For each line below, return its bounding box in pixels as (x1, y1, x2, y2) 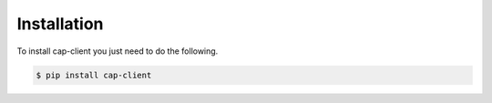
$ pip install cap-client (36, 69, 152, 80)
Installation (16, 14, 104, 34)
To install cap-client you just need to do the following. (16, 46, 219, 57)
